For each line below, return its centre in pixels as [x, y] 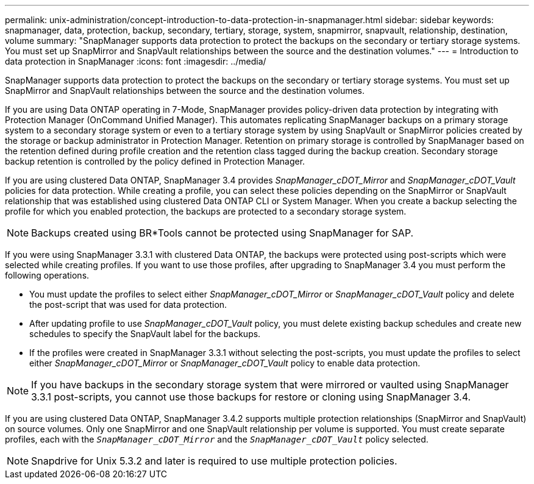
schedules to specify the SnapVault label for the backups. [145, 334]
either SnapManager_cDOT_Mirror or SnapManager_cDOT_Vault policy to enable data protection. [225, 363]
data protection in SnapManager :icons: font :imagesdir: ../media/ [136, 61]
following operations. [47, 275]
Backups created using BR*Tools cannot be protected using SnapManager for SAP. [222, 233]
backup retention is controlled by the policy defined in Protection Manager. [155, 161]
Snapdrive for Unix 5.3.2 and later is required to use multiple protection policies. [214, 461]
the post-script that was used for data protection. [128, 304]
